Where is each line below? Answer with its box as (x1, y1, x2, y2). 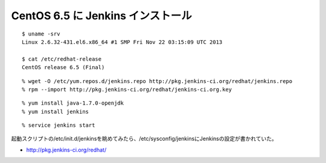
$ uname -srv (22, 30, 60, 37)
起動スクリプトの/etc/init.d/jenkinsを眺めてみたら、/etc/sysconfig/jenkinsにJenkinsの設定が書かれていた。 (11, 135, 278, 143)
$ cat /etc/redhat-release (22, 55, 102, 63)
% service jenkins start (22, 122, 95, 129)
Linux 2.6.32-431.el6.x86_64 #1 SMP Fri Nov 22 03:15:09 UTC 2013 (22, 38, 223, 45)
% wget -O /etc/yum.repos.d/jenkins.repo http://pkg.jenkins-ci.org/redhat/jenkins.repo (22, 78, 293, 84)
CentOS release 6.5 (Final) (22, 64, 105, 71)
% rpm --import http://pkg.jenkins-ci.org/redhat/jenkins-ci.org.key (22, 86, 232, 93)
